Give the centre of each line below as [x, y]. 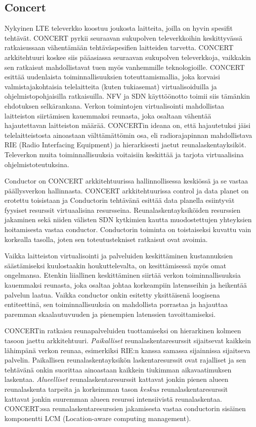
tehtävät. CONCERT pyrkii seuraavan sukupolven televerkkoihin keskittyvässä [124, 37]
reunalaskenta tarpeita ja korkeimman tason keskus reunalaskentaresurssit [116, 389]
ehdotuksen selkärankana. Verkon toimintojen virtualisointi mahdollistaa [114, 105]
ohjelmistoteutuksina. [37, 164]
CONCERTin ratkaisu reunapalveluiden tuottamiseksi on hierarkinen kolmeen [123, 331]
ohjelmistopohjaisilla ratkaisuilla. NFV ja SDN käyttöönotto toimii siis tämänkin [127, 96]
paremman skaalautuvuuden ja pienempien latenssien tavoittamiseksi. [110, 314]
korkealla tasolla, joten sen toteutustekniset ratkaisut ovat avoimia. [106, 239]
